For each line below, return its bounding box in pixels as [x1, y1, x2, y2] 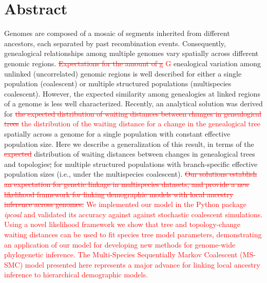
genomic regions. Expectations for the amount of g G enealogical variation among [4, 58, 261, 68]
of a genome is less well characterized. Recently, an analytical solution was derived [4, 98, 263, 109]
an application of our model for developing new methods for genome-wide [4, 239, 236, 250]
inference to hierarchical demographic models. [4, 269, 148, 280]
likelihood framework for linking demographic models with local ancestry [4, 188, 234, 199]
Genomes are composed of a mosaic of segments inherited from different [4, 28, 230, 39]
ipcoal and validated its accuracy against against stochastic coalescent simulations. [4, 209, 263, 219]
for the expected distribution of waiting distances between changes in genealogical [4, 108, 261, 119]
